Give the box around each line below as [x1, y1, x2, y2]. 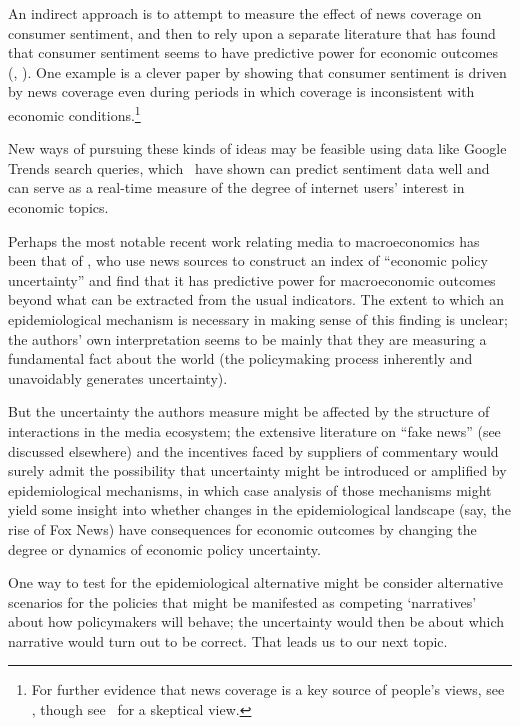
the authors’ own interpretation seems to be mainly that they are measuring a [8, 328, 487, 349]
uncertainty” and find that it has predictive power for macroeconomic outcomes [8, 269, 496, 290]
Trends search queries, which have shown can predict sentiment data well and [8, 157, 490, 178]
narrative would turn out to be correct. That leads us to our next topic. [8, 630, 448, 651]
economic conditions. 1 [8, 101, 141, 125]
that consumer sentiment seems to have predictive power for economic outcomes [8, 42, 499, 63]
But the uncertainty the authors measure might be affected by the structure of [8, 401, 490, 422]
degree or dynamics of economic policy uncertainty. [8, 538, 321, 559]
